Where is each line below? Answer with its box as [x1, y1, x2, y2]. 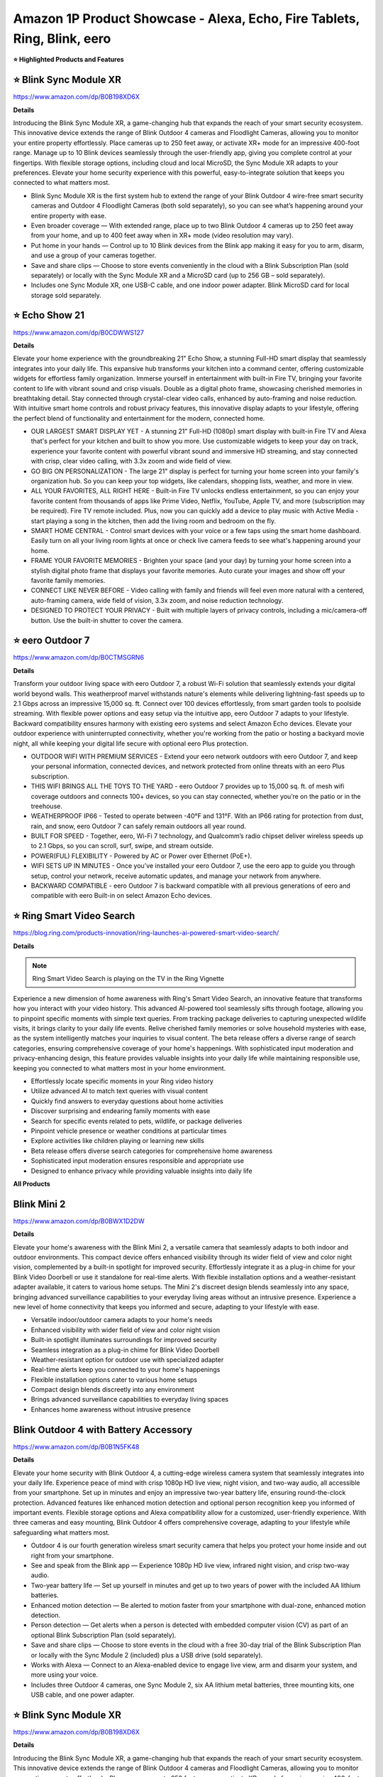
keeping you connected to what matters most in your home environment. [13, 1063, 226, 1073]
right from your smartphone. [30, 1551, 113, 1559]
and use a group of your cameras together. [30, 251, 156, 259]
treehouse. [30, 802, 63, 810]
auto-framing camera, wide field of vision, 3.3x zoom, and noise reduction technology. [30, 596, 284, 604]
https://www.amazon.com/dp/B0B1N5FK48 [13, 1442, 140, 1451]
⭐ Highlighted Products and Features [13, 55, 124, 64]
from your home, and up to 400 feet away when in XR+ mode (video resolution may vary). [30, 231, 294, 240]
